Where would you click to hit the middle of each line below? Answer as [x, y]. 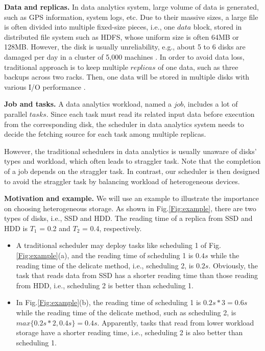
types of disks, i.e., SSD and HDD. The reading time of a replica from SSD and [128, 218]
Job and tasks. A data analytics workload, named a [88, 104]
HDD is [16, 228]
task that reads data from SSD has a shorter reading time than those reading [137, 275]
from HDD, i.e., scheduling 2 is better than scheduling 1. [105, 285]
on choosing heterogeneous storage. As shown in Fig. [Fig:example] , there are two [130, 208]
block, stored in [218, 27]
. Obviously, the [233, 265]
